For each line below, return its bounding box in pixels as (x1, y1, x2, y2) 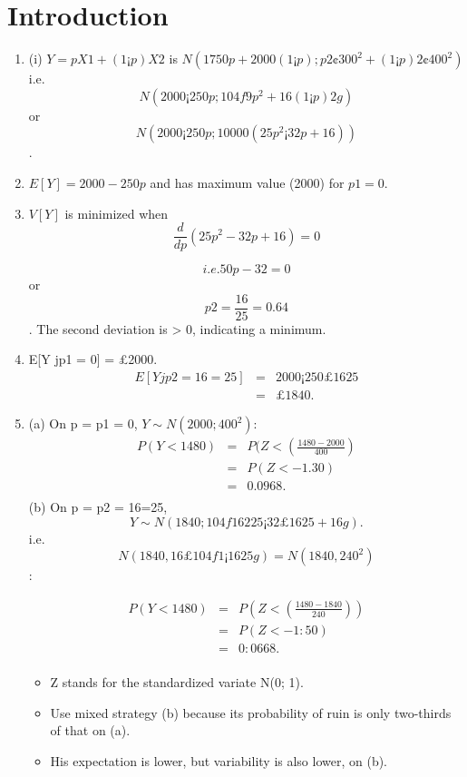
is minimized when (64, 203, 169, 222)
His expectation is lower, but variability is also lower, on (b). (50, 751, 388, 770)
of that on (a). (50, 721, 131, 740)
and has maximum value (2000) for (150, 172, 345, 192)
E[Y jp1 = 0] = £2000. (28, 349, 158, 369)
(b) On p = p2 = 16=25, (28, 497, 168, 516)
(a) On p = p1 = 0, (28, 414, 138, 433)
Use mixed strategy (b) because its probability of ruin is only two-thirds (50, 703, 452, 722)
